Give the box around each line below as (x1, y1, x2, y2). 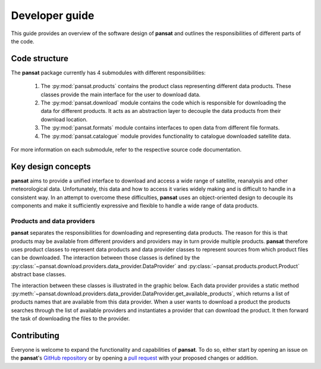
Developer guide (11, 9, 95, 22)
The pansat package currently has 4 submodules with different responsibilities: (11, 69, 206, 76)
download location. (40, 116, 88, 123)
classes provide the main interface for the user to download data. (40, 91, 201, 98)
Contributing (11, 330, 59, 340)
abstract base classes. (11, 271, 67, 278)
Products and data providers (11, 217, 95, 225)
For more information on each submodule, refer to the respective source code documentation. (11, 146, 242, 153)
